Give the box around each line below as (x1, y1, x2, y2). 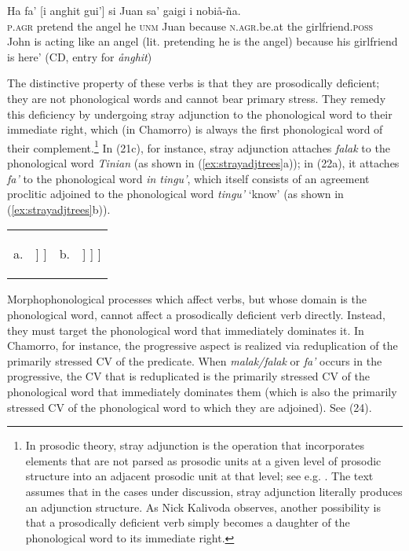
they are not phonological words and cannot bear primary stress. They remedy (7, 90, 386, 106)
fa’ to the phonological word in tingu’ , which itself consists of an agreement (7, 170, 370, 186)
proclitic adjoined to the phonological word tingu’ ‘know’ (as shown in (7, 186, 344, 202)
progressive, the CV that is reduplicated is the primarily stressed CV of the (7, 368, 370, 384)
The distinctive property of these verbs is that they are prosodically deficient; (7, 75, 380, 91)
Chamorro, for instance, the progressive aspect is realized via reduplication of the (7, 337, 398, 354)
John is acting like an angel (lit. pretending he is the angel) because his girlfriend (7, 33, 398, 50)
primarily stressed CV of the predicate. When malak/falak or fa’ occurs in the (7, 352, 382, 369)
